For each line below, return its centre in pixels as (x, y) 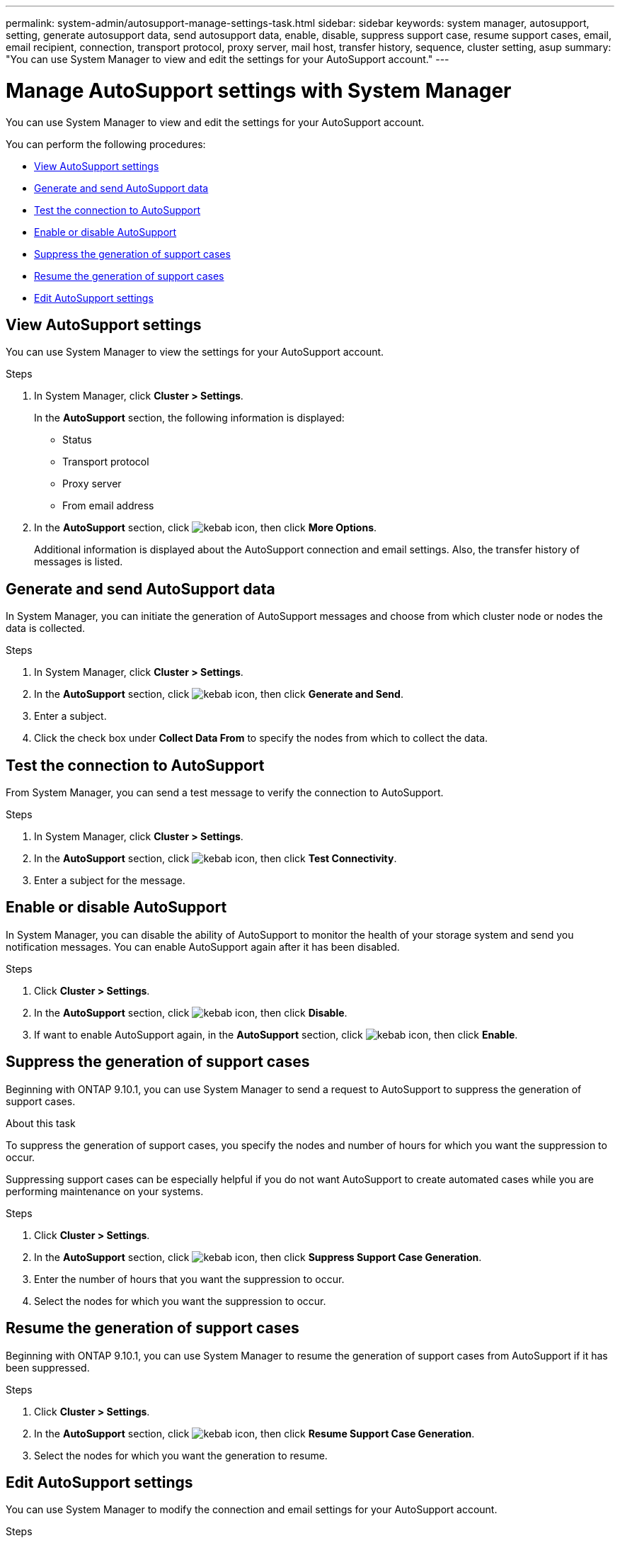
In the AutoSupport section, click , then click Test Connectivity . (216, 859)
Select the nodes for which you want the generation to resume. (181, 1455)
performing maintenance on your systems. (105, 1191)
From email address (108, 506)
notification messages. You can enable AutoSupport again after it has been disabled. (203, 946)
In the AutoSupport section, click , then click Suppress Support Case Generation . (258, 1257)
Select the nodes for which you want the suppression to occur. (180, 1301)
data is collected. (46, 628)
